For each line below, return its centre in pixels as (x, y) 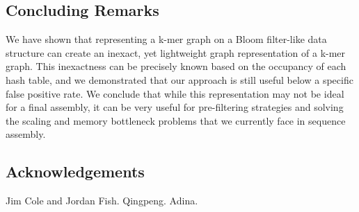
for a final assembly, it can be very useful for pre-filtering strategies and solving (175, 107)
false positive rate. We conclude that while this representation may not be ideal (175, 93)
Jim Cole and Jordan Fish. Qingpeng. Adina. (102, 201)
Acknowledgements (75, 171)
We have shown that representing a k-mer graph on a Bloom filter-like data (166, 39)
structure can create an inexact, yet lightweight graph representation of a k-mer (176, 52)
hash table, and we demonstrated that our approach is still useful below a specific (179, 79)
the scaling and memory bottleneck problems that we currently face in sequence (176, 120)
